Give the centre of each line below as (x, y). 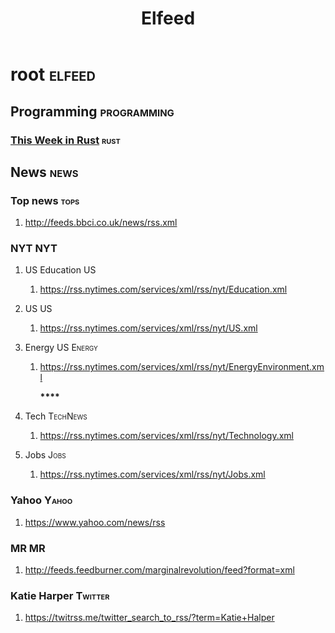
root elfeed (53, 74)
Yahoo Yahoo (41, 500)
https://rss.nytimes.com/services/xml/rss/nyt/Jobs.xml (152, 474)
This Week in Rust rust (65, 140)
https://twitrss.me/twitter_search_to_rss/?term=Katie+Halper (149, 618)
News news (44, 172)
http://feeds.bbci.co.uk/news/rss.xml (101, 223)
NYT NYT (34, 249)
